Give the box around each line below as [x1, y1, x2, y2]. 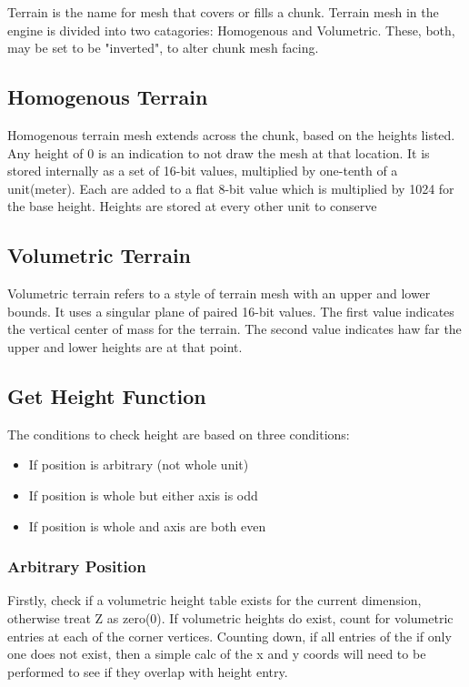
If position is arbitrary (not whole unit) [28, 455, 249, 474]
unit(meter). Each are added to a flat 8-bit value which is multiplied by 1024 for [7, 178, 454, 197]
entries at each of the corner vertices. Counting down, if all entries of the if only [7, 626, 452, 645]
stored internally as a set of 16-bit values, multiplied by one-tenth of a [7, 161, 398, 180]
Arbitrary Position [7, 555, 146, 578]
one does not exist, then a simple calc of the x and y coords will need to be [7, 644, 426, 663]
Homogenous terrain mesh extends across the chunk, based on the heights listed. [7, 125, 455, 144]
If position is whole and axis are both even [28, 516, 266, 535]
